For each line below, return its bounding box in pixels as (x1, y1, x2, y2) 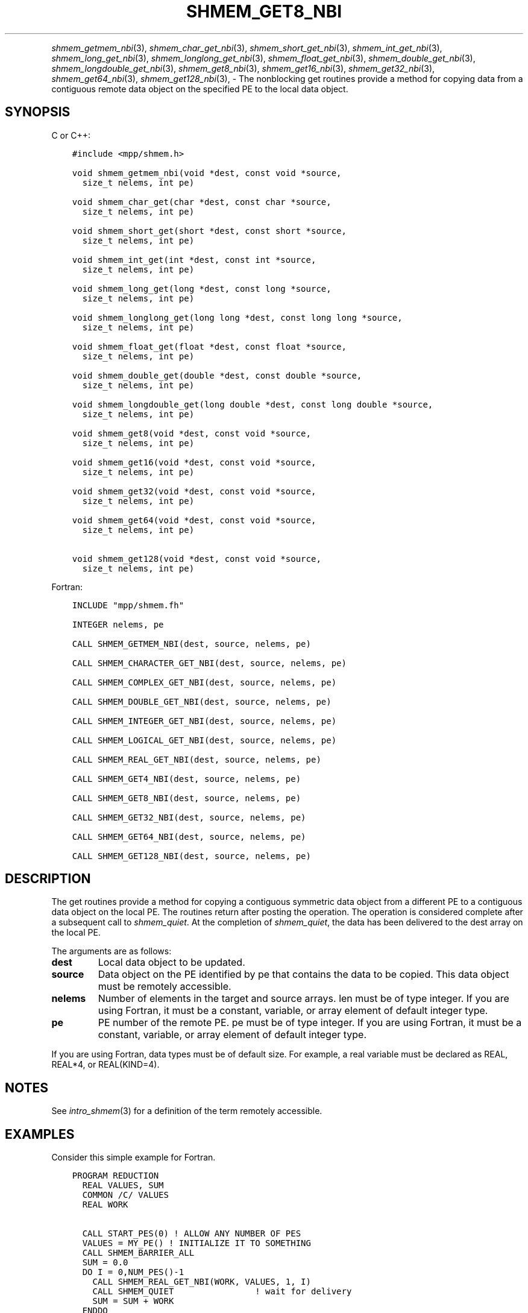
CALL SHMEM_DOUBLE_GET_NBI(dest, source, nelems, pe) (72, 696, 332, 707)
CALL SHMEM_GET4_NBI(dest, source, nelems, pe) (72, 773, 301, 784)
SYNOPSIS (5, 104, 71, 120)
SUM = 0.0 (82, 1258, 128, 1268)
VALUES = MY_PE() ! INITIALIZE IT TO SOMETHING (82, 1238, 311, 1248)
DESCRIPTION (5, 871, 91, 887)
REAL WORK (82, 1200, 128, 1210)
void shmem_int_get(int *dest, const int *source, (72, 254, 316, 265)
